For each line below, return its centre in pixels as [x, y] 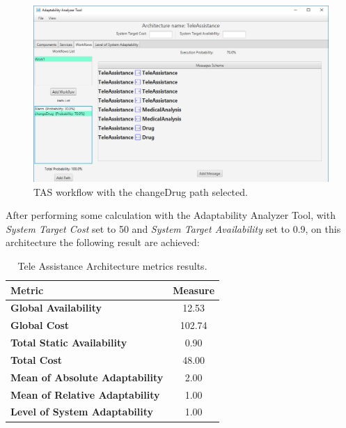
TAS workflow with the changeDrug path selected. [141, 191]
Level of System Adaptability [82, 412]
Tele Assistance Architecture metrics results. [112, 265]
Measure [194, 290]
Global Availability [56, 308]
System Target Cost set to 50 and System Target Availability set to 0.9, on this [173, 228]
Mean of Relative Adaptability [85, 394]
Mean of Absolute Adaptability [87, 377]
